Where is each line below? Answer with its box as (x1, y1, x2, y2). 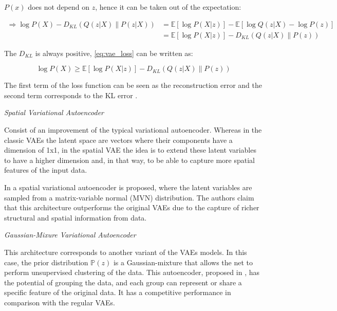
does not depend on (28, 2, 90, 12)
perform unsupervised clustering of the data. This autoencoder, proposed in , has (4, 267, 259, 278)
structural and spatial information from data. (4, 212, 147, 223)
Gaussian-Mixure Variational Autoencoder (4, 229, 136, 240)
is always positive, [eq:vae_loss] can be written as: (35, 47, 193, 58)
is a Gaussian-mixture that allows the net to (113, 257, 253, 267)
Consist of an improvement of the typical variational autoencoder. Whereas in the (4, 124, 262, 135)
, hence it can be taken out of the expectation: (95, 2, 241, 12)
